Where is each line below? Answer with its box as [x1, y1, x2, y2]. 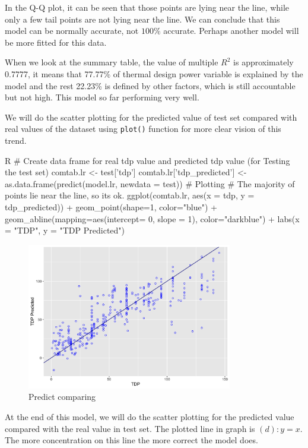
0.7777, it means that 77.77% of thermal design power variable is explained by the [5, 67, 303, 80]
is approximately [233, 56, 294, 68]
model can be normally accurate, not [5, 24, 139, 37]
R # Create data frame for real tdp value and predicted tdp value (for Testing [5, 154, 290, 166]
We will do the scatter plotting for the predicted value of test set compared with [5, 111, 297, 123]
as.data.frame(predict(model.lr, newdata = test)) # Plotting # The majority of [5, 177, 295, 190]
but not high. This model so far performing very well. [5, 91, 199, 103]
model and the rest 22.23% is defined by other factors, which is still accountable [5, 79, 296, 92]
